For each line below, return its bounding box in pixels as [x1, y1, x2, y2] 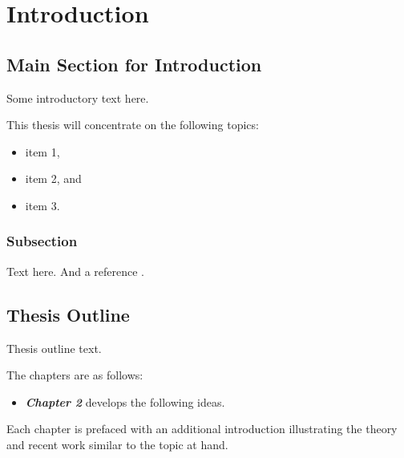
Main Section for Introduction [6, 51, 262, 76]
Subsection [6, 231, 78, 251]
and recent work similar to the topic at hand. [6, 436, 228, 452]
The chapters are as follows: [6, 367, 143, 383]
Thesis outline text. [6, 339, 102, 356]
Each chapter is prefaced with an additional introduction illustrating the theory [6, 420, 398, 437]
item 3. [25, 197, 60, 213]
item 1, [25, 143, 60, 160]
